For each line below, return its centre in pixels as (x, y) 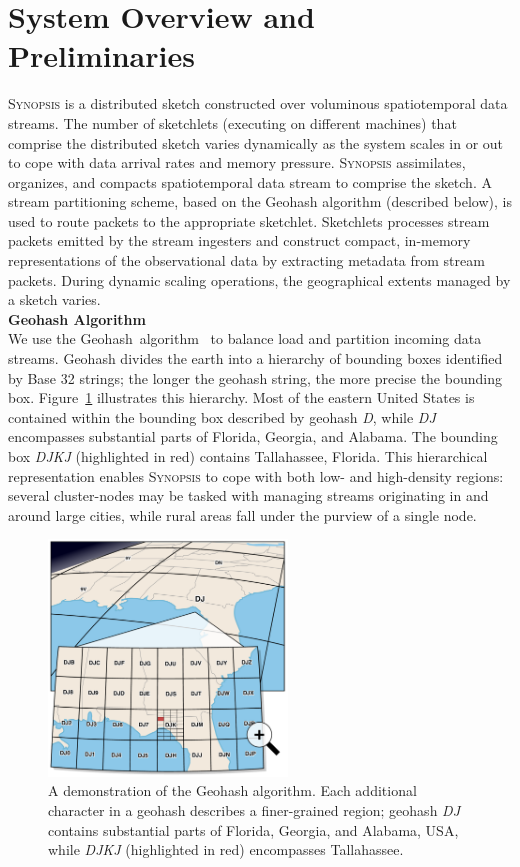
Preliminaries (101, 55)
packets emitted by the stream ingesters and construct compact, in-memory (239, 240)
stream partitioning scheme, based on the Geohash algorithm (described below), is (260, 201)
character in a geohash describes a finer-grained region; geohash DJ (254, 809)
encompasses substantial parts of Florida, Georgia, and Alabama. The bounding (253, 436)
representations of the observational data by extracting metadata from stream (246, 260)
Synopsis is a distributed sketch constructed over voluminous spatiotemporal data (258, 103)
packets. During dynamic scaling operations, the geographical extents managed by (259, 279)
